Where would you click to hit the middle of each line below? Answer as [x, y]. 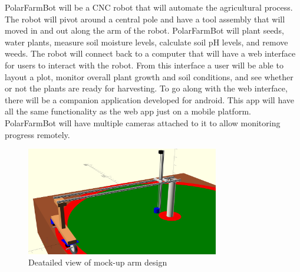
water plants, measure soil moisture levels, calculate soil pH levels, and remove [146, 42]
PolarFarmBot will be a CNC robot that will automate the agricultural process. [149, 7]
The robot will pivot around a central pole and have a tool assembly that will [145, 19]
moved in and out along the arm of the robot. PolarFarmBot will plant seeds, [144, 30]
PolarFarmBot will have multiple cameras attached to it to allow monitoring [143, 122]
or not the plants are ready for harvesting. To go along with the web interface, [146, 88]
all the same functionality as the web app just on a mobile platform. [128, 111]
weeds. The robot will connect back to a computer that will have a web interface [150, 53]
